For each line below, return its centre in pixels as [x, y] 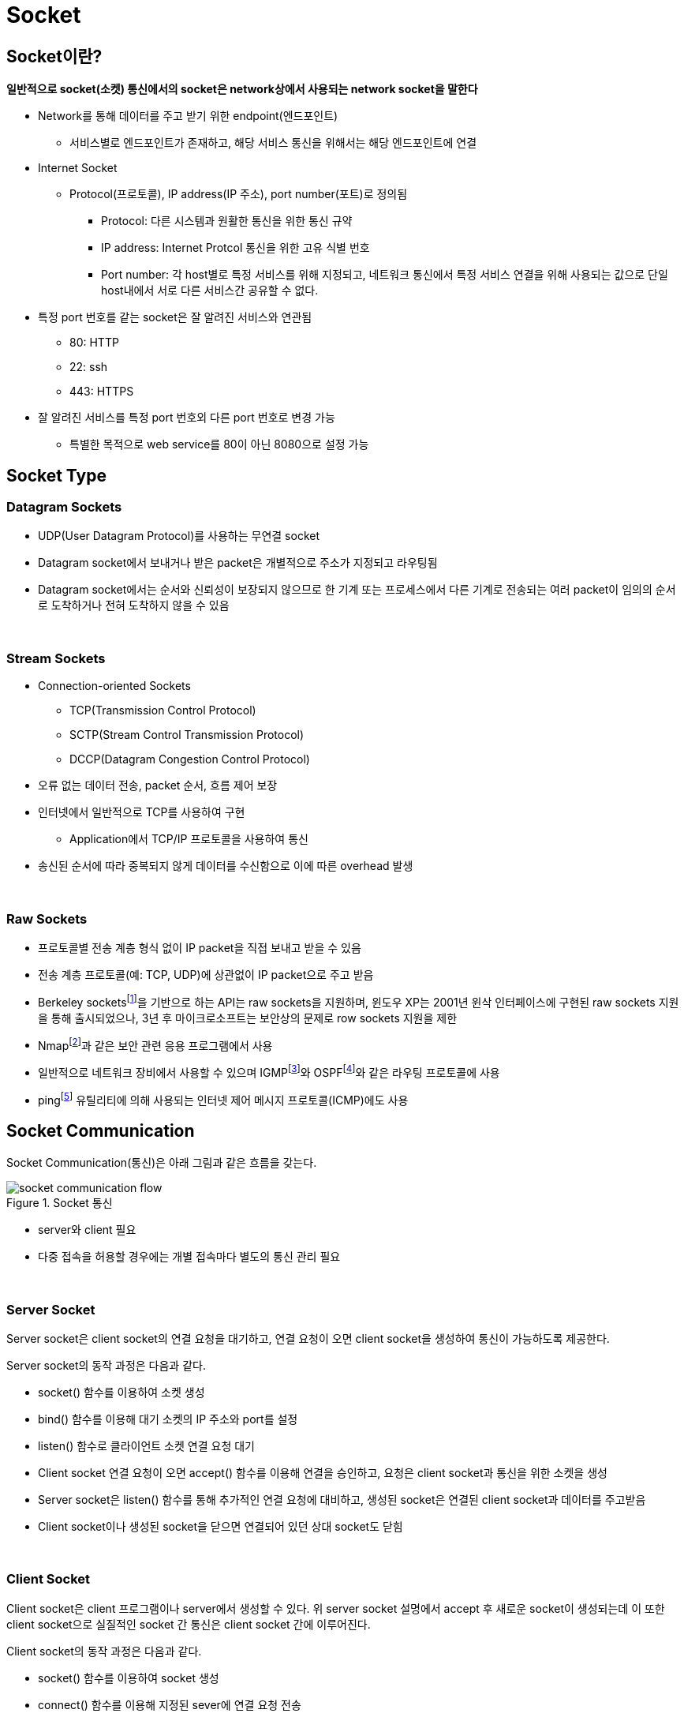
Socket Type [56, 475]
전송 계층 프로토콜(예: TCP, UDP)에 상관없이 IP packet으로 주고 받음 [206, 974]
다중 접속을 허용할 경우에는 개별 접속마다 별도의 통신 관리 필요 [189, 1257]
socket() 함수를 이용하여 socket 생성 [129, 1678]
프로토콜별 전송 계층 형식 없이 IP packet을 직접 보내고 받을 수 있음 [200, 947]
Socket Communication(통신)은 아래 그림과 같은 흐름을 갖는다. [162, 1163]
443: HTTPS [102, 392]
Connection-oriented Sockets [114, 686]
